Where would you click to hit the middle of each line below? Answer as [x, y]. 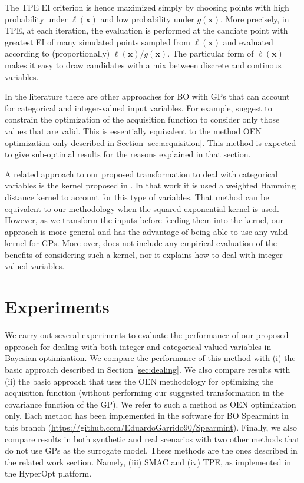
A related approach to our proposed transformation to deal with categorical [141, 173]
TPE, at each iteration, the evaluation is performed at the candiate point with [146, 30]
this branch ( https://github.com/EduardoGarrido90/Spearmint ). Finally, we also [151, 427]
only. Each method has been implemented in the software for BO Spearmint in [147, 416]
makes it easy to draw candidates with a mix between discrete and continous [143, 64]
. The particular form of [211, 53]
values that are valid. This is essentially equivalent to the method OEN [133, 130]
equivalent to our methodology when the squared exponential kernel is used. [142, 208]
